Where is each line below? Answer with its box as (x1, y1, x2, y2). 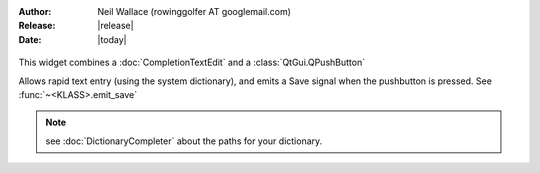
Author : (18, 6, 52, 17)
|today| (97, 33, 127, 45)
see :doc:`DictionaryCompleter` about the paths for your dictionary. (45, 135, 323, 147)
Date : (18, 33, 42, 45)
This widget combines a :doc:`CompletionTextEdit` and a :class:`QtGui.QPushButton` (18, 56, 365, 69)
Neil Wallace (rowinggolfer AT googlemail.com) (97, 6, 292, 17)
